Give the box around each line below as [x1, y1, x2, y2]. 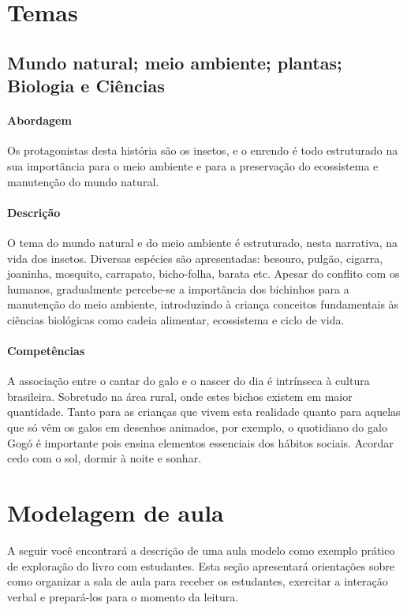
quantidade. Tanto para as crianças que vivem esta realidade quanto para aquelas [7, 403, 401, 420]
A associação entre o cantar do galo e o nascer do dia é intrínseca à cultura [7, 372, 370, 389]
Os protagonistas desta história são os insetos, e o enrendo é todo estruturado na [7, 142, 398, 159]
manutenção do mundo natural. [7, 173, 159, 189]
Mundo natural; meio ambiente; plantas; [7, 50, 342, 74]
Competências [7, 342, 85, 359]
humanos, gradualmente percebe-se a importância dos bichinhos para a [7, 280, 349, 297]
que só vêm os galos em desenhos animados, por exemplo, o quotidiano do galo [7, 419, 387, 436]
